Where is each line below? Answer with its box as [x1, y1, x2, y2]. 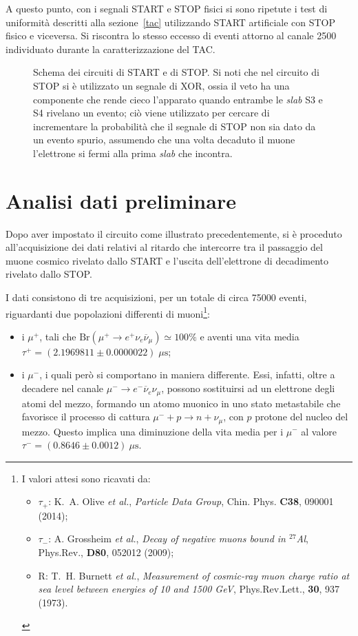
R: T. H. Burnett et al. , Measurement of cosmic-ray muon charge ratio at [38, 568, 350, 582]
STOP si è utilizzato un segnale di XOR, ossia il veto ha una [33, 78, 290, 92]
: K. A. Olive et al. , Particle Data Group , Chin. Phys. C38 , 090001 [48, 494, 334, 509]
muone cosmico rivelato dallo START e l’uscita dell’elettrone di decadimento [6, 253, 329, 267]
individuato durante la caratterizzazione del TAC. [6, 41, 215, 56]
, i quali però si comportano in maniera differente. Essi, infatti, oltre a [39, 367, 335, 382]
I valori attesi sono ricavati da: [21, 471, 151, 485]
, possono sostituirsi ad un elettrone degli [161, 381, 335, 396]
